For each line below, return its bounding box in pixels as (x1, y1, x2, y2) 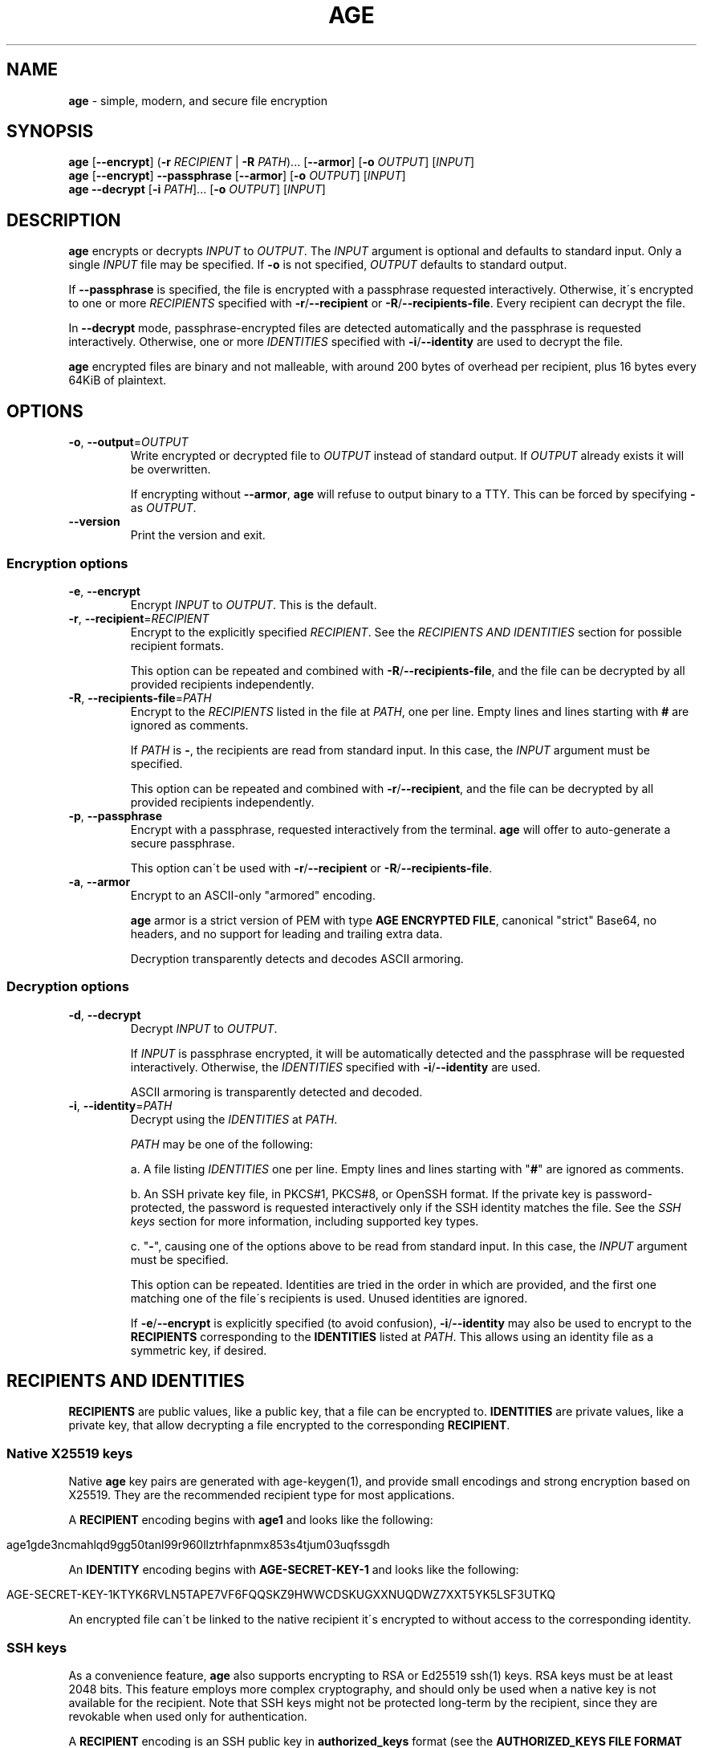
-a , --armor (68, 874, 131, 888)
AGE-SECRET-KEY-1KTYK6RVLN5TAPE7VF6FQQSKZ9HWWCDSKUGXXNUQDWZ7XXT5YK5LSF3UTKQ (6, 1587, 556, 1602)
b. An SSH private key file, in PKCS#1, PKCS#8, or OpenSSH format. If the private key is (130, 1186, 592, 1201)
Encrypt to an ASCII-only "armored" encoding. (130, 888, 376, 902)
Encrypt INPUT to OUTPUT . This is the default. (130, 597, 377, 612)
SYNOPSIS (6, 121, 94, 142)
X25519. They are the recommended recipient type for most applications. (68, 1488, 455, 1502)
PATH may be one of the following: (130, 1136, 314, 1151)
